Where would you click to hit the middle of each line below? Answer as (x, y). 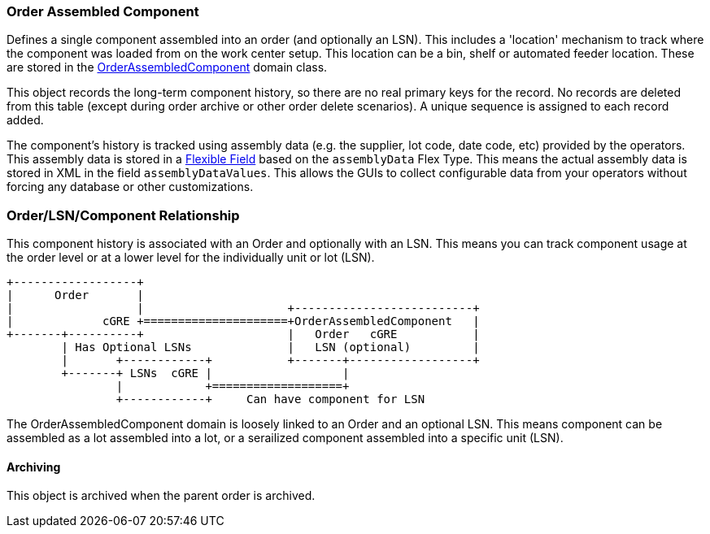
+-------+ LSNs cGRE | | (205, 373)
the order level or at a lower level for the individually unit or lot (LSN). (191, 258)
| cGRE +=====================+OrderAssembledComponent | (243, 321)
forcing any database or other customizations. (130, 187)
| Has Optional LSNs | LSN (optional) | (270, 347)
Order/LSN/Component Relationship (123, 215)
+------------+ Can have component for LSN (270, 399)
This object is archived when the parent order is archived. (161, 496)
